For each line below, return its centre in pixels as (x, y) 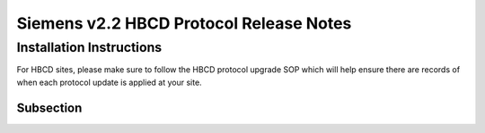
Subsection (49, 108)
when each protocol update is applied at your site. (109, 82)
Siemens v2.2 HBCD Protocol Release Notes (184, 23)
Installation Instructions (89, 47)
